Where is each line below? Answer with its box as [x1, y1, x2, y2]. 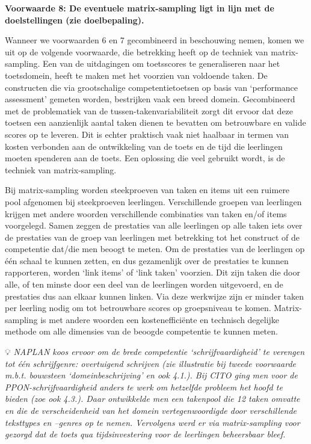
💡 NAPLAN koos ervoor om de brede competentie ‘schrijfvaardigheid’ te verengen [5, 345, 305, 358]
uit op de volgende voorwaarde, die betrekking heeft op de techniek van [5, 45, 268, 58]
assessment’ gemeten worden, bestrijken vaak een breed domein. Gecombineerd [5, 93, 295, 105]
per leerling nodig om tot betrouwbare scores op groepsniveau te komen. [5, 301, 271, 314]
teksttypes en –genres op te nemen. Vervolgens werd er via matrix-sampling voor [5, 416, 300, 428]
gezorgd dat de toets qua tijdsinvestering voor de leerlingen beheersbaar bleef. [5, 428, 286, 440]
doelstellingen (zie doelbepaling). [5, 13, 144, 26]
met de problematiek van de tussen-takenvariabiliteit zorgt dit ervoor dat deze [5, 104, 294, 117]
